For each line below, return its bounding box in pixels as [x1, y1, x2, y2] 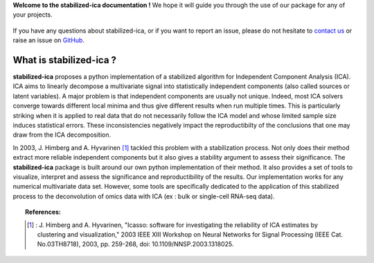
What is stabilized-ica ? [12, 54, 117, 66]
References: [25, 208, 62, 217]
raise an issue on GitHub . [12, 36, 84, 44]
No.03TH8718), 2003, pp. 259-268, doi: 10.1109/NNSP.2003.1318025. [37, 240, 234, 248]
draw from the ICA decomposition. [12, 130, 111, 139]
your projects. [12, 10, 53, 19]
